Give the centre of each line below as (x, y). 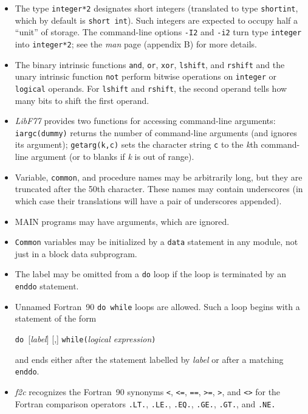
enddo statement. (47, 286)
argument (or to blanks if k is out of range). (113, 157)
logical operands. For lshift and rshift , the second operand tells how (151, 88)
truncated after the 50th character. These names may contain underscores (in (159, 189)
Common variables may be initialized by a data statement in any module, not (156, 242)
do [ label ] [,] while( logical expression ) (85, 338)
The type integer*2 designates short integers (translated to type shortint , (156, 8)
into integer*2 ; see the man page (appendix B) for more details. (136, 43)
